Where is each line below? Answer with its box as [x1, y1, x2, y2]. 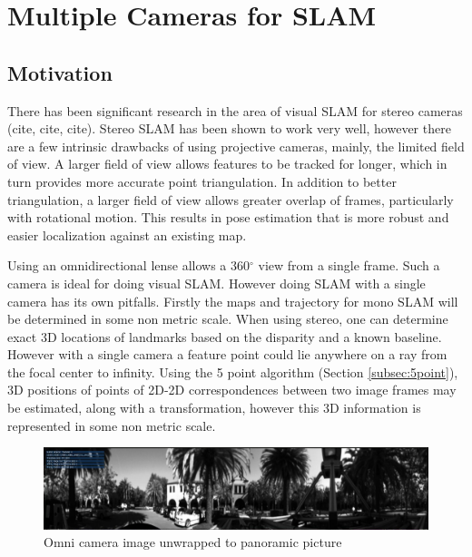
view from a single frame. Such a [258, 256, 440, 275]
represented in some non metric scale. [7, 415, 216, 435]
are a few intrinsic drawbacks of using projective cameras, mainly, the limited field [7, 136, 465, 155]
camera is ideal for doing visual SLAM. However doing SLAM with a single [7, 273, 426, 292]
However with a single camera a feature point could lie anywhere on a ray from [7, 345, 447, 364]
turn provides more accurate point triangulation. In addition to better [7, 171, 397, 191]
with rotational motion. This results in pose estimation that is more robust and [7, 208, 449, 227]
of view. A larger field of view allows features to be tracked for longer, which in [7, 154, 447, 173]
